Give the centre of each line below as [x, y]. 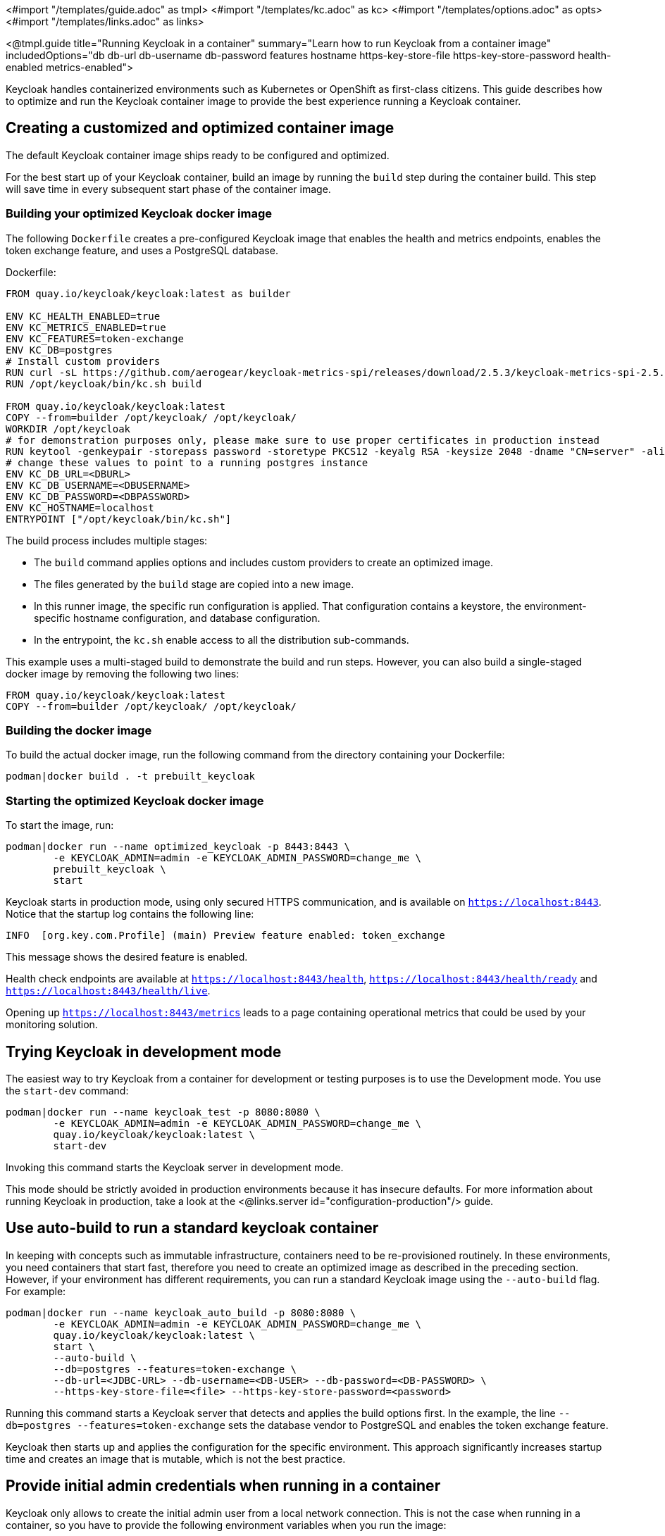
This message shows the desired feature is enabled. [127, 957]
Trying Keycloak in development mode [144, 1051]
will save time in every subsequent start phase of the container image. [168, 189]
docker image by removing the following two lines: [123, 673]
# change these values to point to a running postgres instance [187, 462]
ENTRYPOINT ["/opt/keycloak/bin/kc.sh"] [119, 519]
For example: [36, 1291]
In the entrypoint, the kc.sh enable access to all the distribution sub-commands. [222, 639]
